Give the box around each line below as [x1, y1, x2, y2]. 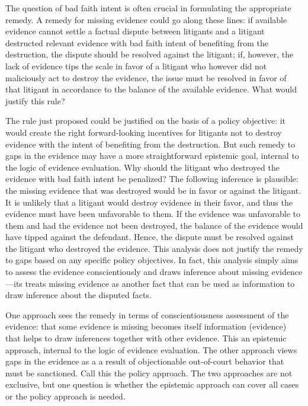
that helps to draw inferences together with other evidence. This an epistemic [5, 332, 287, 344]
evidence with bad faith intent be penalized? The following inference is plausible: [5, 172, 299, 185]
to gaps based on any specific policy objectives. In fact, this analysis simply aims [5, 254, 299, 266]
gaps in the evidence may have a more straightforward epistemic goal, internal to [5, 149, 299, 162]
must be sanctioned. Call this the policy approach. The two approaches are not [5, 366, 293, 379]
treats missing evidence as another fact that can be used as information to [25, 277, 295, 289]
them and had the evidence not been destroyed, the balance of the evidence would [5, 219, 303, 231]
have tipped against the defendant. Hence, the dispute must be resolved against [5, 231, 294, 243]
